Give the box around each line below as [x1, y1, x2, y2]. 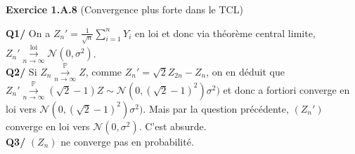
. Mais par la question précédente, [143, 101, 289, 115]
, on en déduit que [206, 64, 285, 78]
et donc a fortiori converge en [223, 82, 350, 97]
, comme [85, 64, 122, 78]
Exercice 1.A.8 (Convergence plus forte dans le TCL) [6, 2, 243, 16]
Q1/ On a [6, 25, 51, 40]
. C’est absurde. [138, 118, 207, 133]
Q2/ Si [6, 64, 37, 78]
